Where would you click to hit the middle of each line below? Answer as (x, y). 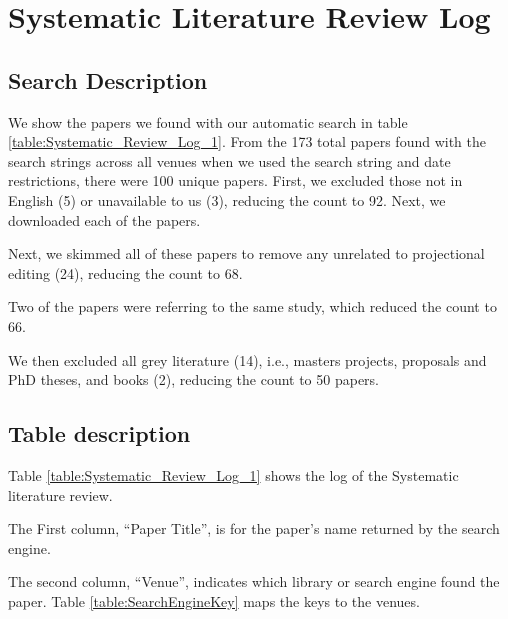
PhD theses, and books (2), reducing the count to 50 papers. (194, 379)
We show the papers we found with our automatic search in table (208, 121)
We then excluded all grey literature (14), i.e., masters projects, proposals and (247, 359)
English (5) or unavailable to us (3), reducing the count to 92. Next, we (227, 199)
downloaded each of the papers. (104, 219)
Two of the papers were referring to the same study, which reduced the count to (252, 306)
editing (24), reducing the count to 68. (125, 272)
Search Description (108, 79)
